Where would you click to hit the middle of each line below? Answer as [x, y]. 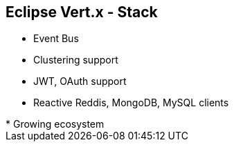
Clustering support [76, 60]
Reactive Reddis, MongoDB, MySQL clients [131, 103]
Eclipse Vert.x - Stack [82, 12]
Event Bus [56, 39]
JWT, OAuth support [80, 81]
